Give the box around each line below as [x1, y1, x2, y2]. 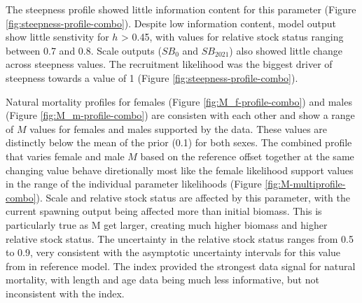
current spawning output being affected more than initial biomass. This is [6, 204, 322, 218]
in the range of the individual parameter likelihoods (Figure [6, 176, 262, 191]
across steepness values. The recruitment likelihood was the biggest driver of [6, 57, 333, 71]
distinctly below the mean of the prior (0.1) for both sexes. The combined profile [6, 135, 352, 150]
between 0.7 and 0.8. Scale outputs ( [6, 43, 162, 57]
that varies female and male [6, 148, 125, 163]
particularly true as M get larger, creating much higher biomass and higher [6, 217, 328, 232]
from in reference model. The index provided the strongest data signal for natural [6, 258, 356, 273]
